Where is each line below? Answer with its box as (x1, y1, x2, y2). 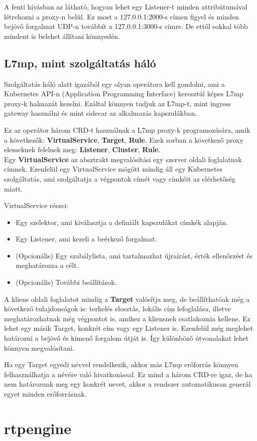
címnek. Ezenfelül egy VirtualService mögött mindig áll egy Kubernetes (4, 164, 223, 174)
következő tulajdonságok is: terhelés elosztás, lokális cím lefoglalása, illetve (4, 303, 231, 314)
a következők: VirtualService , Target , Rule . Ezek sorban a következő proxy (4, 134, 244, 145)
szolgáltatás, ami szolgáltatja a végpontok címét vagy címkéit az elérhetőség (4, 173, 236, 184)
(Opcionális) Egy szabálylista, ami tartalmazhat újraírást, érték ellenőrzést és (15, 250, 253, 260)
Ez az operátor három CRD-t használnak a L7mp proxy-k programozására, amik (4, 124, 251, 135)
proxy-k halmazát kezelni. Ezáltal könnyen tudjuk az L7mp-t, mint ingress (4, 98, 231, 108)
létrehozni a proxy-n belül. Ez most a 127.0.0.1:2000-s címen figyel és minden (4, 11, 239, 21)
